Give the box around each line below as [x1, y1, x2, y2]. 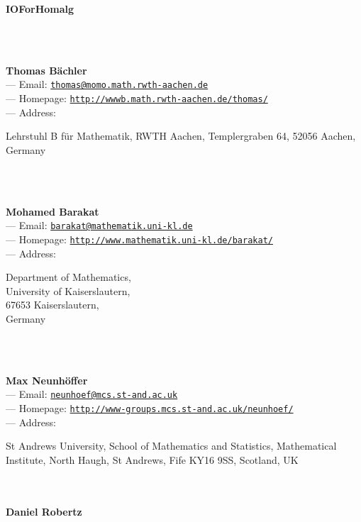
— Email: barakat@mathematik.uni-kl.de [6, 218, 193, 233]
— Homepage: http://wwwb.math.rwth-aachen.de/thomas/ [6, 91, 268, 106]
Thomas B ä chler [6, 62, 87, 77]
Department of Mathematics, [6, 270, 131, 284]
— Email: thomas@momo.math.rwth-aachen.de [6, 77, 209, 91]
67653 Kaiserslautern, [6, 297, 99, 312]
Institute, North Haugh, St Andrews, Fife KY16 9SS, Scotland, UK [6, 452, 299, 467]
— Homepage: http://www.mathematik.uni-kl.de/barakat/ [6, 231, 273, 246]
